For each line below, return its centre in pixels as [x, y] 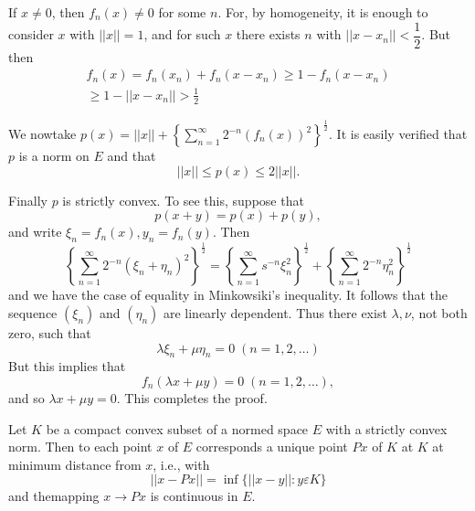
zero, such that [50, 332]
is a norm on [54, 156]
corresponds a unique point [272, 447]
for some [182, 12]
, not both [439, 312]
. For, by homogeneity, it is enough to [323, 12]
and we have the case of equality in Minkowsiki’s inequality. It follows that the [228, 295]
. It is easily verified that [398, 134]
